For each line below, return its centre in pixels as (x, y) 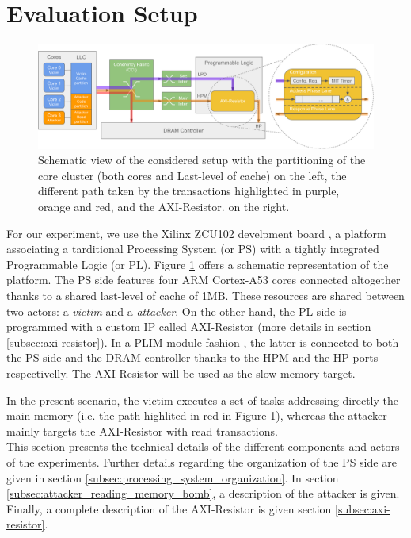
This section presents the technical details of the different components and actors (203, 446)
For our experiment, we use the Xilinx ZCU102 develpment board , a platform (196, 233)
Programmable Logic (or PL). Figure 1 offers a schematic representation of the (198, 264)
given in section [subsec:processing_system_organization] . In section (173, 477)
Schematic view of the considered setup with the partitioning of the (202, 160)
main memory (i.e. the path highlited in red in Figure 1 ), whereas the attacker (197, 415)
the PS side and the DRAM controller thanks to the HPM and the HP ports (192, 357)
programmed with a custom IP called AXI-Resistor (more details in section (189, 327)
